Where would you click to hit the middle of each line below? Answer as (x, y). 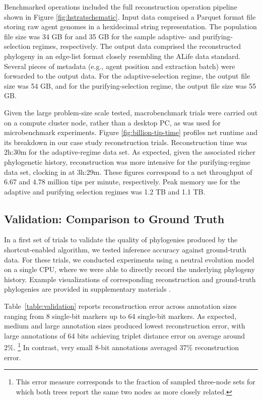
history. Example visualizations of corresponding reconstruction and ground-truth (130, 279)
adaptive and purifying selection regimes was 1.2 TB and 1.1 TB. (105, 191)
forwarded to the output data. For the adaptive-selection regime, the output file (127, 76)
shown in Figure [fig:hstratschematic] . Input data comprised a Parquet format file (130, 16)
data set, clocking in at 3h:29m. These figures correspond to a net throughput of (128, 172)
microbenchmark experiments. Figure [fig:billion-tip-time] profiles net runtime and (131, 132)
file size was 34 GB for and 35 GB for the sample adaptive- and (102, 36)
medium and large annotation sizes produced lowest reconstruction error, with (125, 326)
